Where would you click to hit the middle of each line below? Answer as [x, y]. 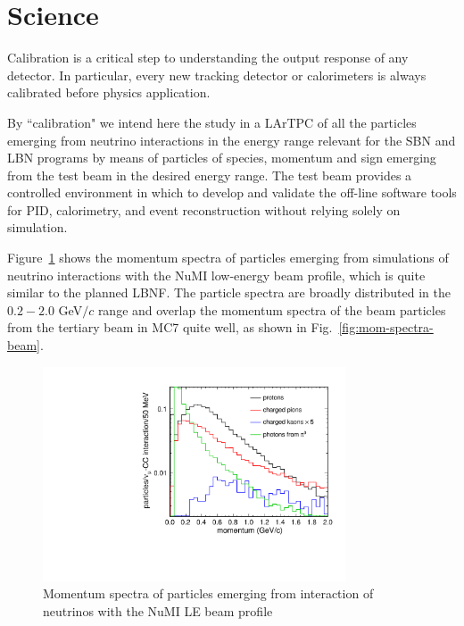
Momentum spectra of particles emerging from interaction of [208, 593]
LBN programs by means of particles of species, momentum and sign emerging [222, 158]
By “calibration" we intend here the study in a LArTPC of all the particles [212, 122]
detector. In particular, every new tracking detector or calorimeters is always [217, 75]
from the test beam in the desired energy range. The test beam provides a [210, 175]
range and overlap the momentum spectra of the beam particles [272, 309]
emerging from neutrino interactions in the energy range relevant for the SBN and [232, 140]
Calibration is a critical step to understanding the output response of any [208, 58]
